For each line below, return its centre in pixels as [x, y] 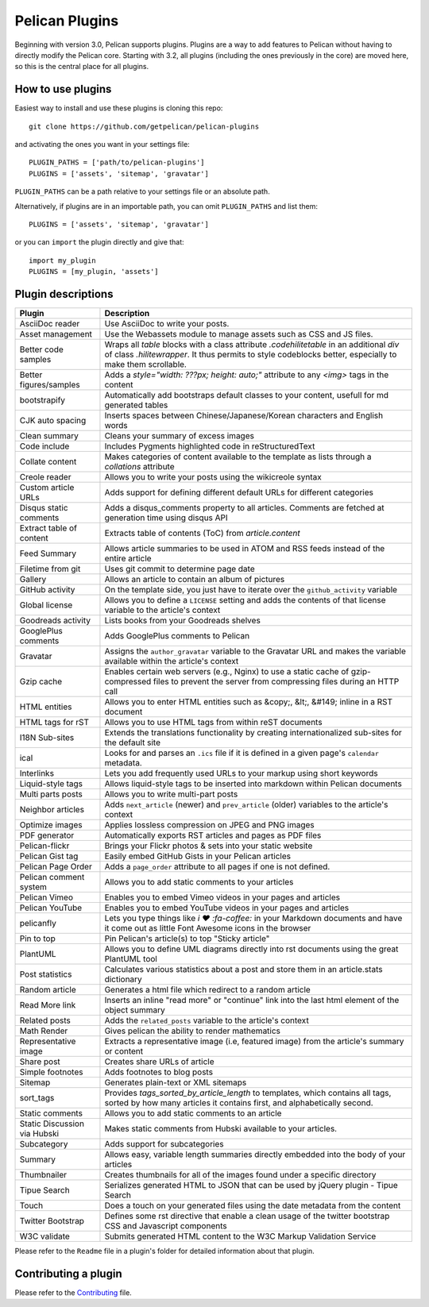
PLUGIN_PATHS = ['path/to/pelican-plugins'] [117, 162]
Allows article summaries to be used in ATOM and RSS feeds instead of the [245, 549]
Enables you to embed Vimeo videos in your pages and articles [222, 897]
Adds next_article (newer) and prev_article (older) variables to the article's [246, 804]
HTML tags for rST [54, 723]
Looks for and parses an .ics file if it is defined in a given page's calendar [242, 753]
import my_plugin [62, 260]
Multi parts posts [51, 794]
